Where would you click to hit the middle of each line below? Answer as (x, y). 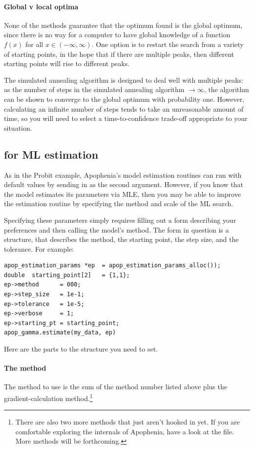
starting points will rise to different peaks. (67, 63)
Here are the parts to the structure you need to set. (81, 349)
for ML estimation (51, 154)
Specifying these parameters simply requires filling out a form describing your (120, 220)
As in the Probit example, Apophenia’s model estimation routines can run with (123, 175)
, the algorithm (226, 89)
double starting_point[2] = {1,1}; (67, 275)
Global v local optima (41, 6)
